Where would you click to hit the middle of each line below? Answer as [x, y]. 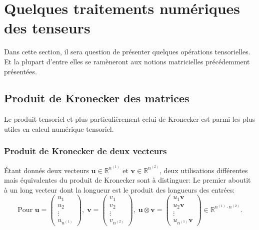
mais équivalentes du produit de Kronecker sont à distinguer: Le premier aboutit [127, 180]
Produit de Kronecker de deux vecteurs [85, 151]
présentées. [20, 71]
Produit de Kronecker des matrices [97, 98]
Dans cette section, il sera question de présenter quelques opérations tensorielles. [127, 52]
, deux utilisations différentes [204, 170]
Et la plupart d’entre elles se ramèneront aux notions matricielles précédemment [127, 61]
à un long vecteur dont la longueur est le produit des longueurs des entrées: [119, 189]
